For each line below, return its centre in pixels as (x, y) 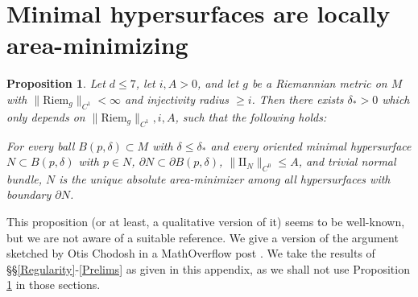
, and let (218, 83)
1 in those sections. (54, 285)
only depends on (46, 116)
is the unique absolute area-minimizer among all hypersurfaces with (225, 178)
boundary (29, 194)
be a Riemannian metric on (319, 83)
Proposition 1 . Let (56, 83)
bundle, (25, 178)
